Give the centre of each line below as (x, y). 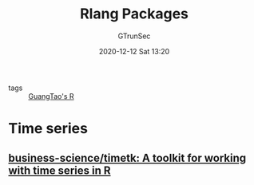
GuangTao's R (51, 96)
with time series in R (60, 170)
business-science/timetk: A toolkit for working (127, 157)
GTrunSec (134, 36)
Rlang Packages (134, 14)
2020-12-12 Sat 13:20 (134, 51)
